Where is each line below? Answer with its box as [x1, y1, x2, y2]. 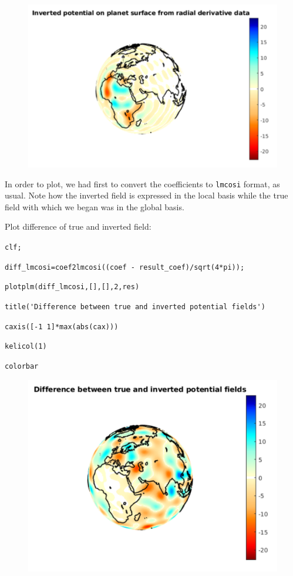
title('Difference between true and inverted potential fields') [5, 302, 265, 311]
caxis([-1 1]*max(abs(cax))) [5, 322, 119, 331]
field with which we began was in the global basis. [5, 200, 184, 213]
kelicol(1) [5, 342, 47, 351]
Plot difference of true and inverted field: [5, 220, 151, 233]
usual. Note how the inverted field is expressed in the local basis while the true [5, 189, 288, 201]
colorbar [5, 362, 39, 370]
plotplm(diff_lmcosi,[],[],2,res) [5, 283, 140, 292]
